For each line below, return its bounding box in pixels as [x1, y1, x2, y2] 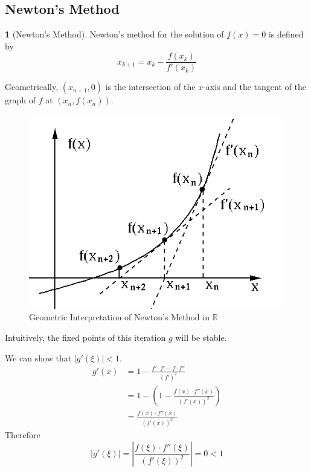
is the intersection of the [105, 80, 196, 93]
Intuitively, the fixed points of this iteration [5, 331, 166, 343]
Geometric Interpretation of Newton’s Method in [29, 311, 210, 323]
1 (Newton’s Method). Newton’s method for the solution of [5, 28, 224, 40]
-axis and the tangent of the [203, 80, 306, 93]
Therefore [5, 428, 40, 441]
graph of [5, 94, 36, 106]
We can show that [5, 351, 72, 364]
